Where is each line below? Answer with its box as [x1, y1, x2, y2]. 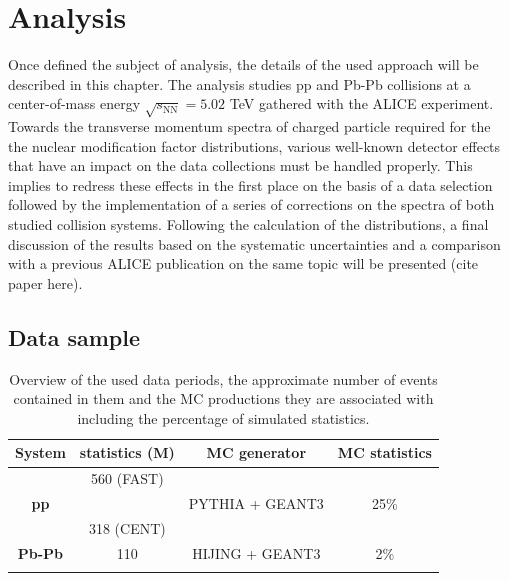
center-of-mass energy [8, 93, 141, 114]
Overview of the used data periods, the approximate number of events [9, 368, 438, 389]
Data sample [8, 321, 141, 352]
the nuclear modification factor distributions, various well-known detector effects [8, 135, 501, 156]
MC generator [206, 442, 307, 463]
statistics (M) [79, 442, 175, 463]
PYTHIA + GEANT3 [188, 493, 324, 514]
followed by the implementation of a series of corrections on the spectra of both [8, 194, 495, 215]
